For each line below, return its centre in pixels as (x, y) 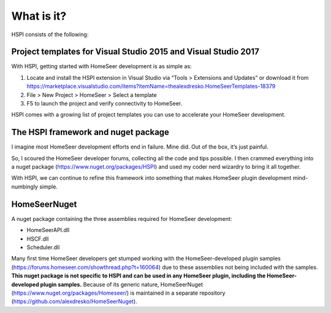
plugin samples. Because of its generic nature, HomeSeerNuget (122, 284)
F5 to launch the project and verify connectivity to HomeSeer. (105, 104)
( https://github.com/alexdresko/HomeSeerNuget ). (74, 301)
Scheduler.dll (43, 247)
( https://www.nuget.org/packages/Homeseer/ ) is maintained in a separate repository (118, 293)
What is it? (39, 16)
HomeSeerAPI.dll (48, 230)
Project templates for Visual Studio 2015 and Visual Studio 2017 (135, 52)
